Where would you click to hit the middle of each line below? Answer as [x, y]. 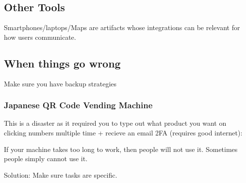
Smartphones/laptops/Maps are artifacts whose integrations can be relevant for [122, 27]
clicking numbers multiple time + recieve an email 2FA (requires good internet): [123, 133]
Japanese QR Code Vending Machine [78, 105]
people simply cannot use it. [46, 158]
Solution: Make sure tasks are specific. [61, 175]
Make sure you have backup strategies [60, 83]
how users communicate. [40, 37]
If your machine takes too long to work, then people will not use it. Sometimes [121, 149]
